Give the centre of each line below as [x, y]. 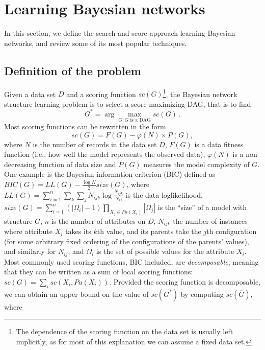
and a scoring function [101, 94]
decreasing [20, 164]
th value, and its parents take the [149, 231]
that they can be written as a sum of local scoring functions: [99, 272]
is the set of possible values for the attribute [165, 251]
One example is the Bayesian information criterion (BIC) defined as [110, 174]
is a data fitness [219, 144]
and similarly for [30, 251]
